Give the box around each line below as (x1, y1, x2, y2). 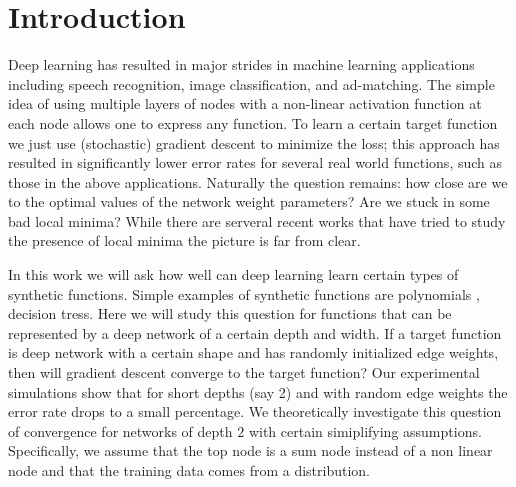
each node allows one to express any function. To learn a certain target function (8, 112, 498, 133)
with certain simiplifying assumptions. (248, 420, 482, 441)
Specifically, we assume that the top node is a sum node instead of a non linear (8, 440, 493, 461)
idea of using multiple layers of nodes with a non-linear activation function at (8, 93, 482, 114)
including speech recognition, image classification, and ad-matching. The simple (8, 73, 495, 94)
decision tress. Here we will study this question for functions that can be (8, 303, 452, 324)
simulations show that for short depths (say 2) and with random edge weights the (8, 381, 508, 402)
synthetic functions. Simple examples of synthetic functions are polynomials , (8, 283, 480, 304)
